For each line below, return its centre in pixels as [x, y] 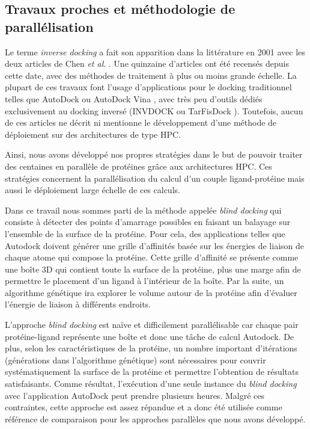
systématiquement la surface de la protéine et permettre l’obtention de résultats [152, 372]
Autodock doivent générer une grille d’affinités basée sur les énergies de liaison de [155, 245]
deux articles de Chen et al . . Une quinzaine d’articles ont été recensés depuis [147, 63]
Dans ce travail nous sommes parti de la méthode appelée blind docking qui [143, 210]
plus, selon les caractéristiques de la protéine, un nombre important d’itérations [151, 348]
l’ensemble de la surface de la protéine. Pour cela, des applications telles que [145, 233]
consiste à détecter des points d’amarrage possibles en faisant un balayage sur [148, 222]
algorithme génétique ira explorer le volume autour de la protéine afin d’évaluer [151, 292]
